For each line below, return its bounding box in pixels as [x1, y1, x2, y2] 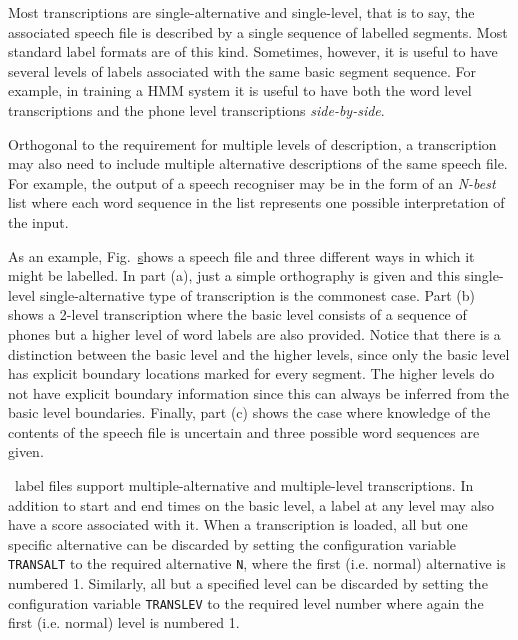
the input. [8, 211, 69, 232]
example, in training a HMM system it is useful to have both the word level [8, 80, 472, 101]
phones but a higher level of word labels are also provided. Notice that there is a [8, 323, 501, 344]
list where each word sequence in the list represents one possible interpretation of [8, 192, 505, 213]
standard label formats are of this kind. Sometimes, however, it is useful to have [8, 41, 498, 62]
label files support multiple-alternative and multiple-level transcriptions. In [14, 475, 474, 496]
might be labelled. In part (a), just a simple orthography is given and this [8, 265, 460, 286]
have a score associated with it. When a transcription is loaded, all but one [8, 514, 468, 535]
